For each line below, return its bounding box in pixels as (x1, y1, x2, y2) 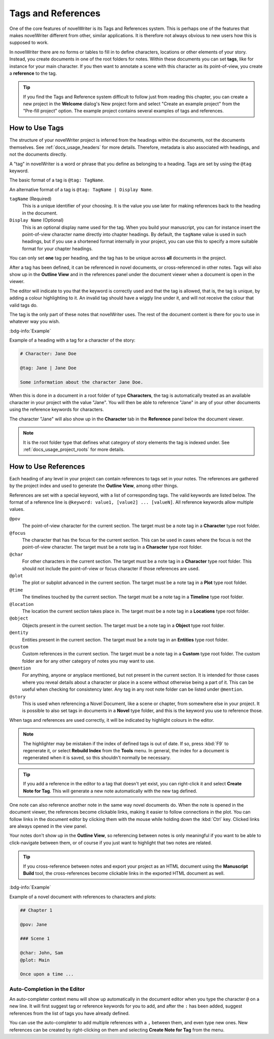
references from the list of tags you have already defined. (9, 1010, 130, 1016)
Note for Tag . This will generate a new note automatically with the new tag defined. (23, 788, 197, 794)
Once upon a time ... (20, 971, 74, 977)
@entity (9, 630, 29, 635)
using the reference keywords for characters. (9, 407, 104, 413)
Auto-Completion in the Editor (9, 985, 85, 992)
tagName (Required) (9, 196, 52, 202)
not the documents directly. (9, 151, 67, 158)
